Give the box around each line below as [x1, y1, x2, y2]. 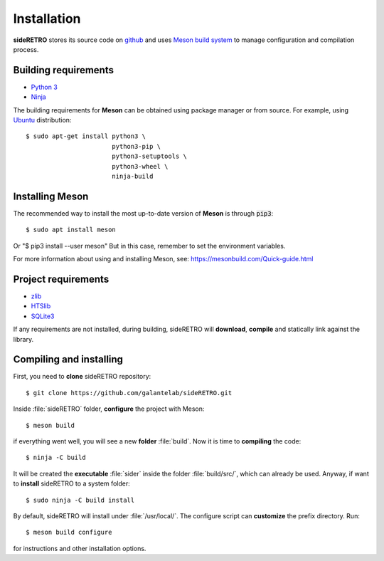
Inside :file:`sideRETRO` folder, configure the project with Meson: [13, 404, 205, 413]
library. [13, 335, 34, 343]
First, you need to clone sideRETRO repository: [13, 372, 151, 381]
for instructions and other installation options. [13, 544, 146, 552]
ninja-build [111, 172, 154, 180]
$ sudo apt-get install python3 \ [26, 132, 146, 140]
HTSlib [31, 302, 51, 310]
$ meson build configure [26, 528, 112, 537]
